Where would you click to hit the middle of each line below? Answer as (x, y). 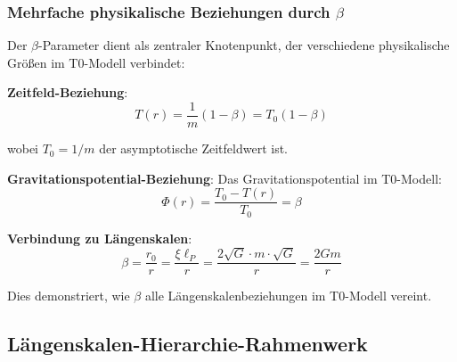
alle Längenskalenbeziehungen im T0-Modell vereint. (288, 296)
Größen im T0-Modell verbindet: (96, 62)
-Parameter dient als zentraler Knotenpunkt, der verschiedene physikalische (244, 45)
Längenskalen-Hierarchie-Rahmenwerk (188, 344)
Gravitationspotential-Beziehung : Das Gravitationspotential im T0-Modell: (224, 178)
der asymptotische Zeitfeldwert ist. (194, 148)
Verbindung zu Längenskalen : (100, 238)
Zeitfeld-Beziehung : (68, 92)
